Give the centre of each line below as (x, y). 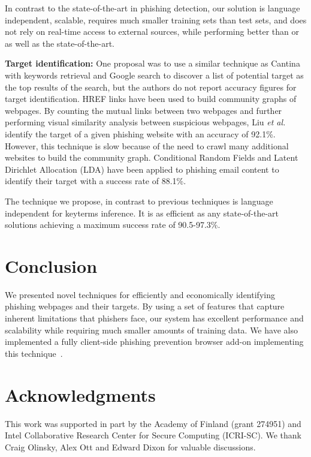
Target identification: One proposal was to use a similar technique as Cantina (153, 63)
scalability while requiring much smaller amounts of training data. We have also (151, 330)
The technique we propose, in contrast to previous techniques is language (139, 201)
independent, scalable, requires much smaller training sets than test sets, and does (156, 19)
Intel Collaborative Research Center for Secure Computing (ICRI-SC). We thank (153, 435)
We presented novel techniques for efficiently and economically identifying (140, 294)
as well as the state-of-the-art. (60, 43)
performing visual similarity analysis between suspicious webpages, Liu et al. (145, 122)
